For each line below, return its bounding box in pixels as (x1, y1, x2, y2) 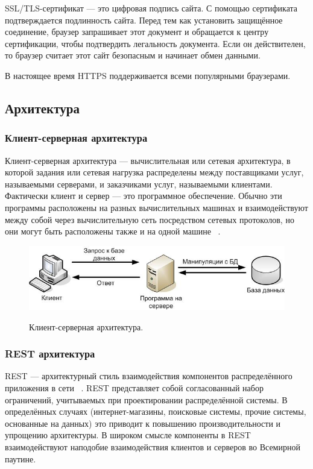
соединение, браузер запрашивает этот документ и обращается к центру (5, 25, 269, 38)
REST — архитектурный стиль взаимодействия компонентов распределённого (5, 370, 292, 382)
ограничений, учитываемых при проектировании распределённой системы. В (5, 393, 288, 406)
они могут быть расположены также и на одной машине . (5, 225, 221, 238)
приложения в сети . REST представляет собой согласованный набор (5, 382, 264, 394)
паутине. (5, 452, 36, 465)
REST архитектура (5, 346, 95, 361)
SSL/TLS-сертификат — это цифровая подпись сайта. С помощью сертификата (5, 2, 298, 14)
